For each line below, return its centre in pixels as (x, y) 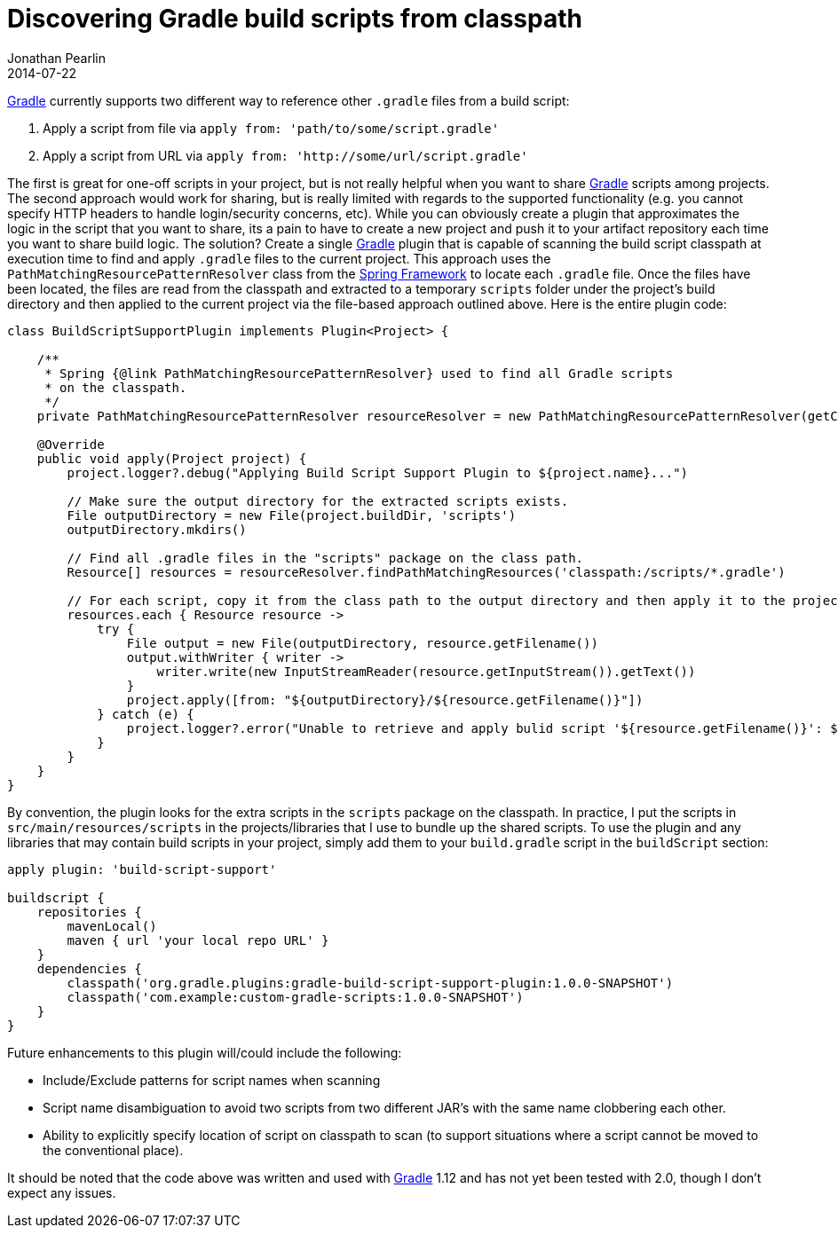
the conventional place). (113, 1150)
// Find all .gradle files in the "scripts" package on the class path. (325, 558)
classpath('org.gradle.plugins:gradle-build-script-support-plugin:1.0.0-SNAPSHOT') (370, 983)
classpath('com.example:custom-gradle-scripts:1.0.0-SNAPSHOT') (295, 997)
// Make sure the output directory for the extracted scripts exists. (318, 501)
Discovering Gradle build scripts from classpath (295, 19)
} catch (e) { (146, 714)
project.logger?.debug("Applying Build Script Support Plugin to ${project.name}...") (378, 472)
